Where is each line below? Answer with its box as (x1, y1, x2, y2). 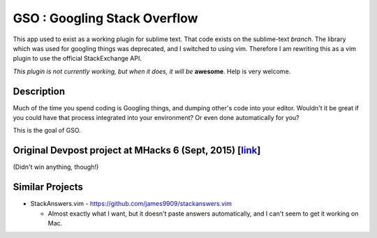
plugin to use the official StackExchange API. (13, 54, 142, 63)
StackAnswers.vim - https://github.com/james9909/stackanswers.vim (30, 200, 232, 208)
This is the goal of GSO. (13, 126, 82, 135)
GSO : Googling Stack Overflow (13, 10, 198, 26)
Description (13, 85, 66, 97)
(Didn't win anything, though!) (13, 163, 99, 171)
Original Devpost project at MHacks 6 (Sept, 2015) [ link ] (13, 144, 261, 156)
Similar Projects (13, 181, 84, 193)
